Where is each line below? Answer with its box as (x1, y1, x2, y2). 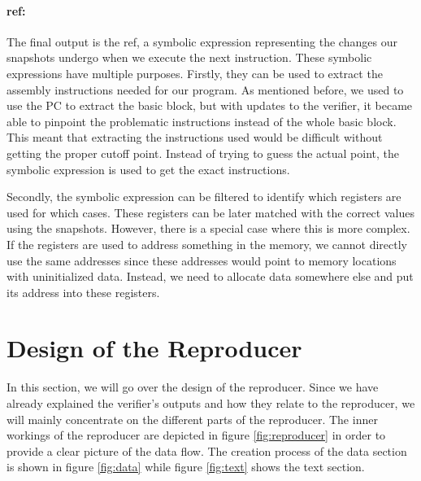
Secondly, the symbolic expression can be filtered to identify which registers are (7, 188, 401, 205)
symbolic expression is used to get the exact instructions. (7, 160, 290, 177)
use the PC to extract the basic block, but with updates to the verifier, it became (7, 97, 413, 114)
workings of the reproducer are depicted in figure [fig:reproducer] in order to (7, 426, 386, 444)
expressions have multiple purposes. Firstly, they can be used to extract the (7, 64, 383, 81)
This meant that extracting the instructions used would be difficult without (7, 129, 383, 146)
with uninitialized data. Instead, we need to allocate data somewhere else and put (7, 268, 414, 285)
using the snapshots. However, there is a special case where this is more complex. (7, 220, 410, 237)
